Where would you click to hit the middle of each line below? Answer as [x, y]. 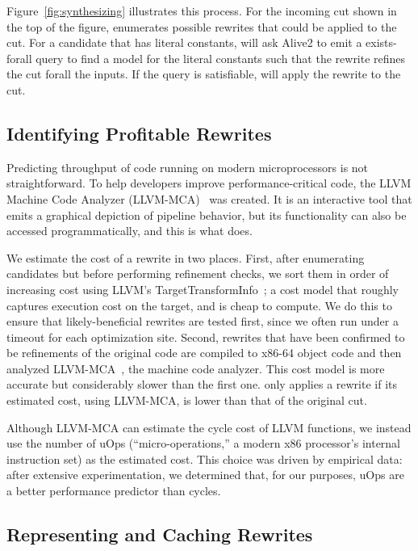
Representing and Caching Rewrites [160, 534]
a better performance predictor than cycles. [114, 491]
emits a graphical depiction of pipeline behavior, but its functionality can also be [207, 215]
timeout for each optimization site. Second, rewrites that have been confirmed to [206, 336]
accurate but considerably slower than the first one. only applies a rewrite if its [202, 384]
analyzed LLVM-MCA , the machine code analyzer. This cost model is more [196, 368]
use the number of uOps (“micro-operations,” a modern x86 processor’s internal [204, 443]
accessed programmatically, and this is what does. [130, 231]
